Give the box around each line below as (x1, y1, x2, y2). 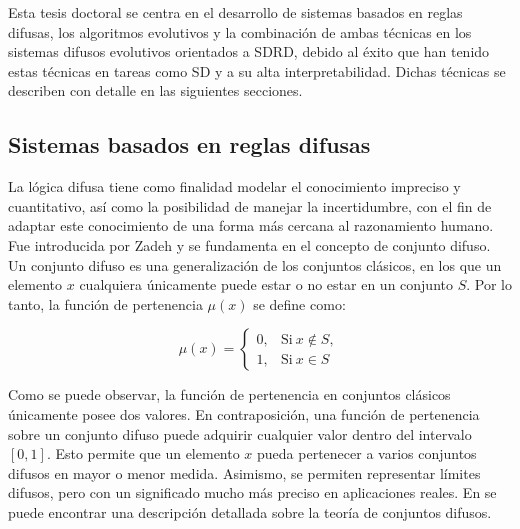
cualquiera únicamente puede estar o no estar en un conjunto (79, 274, 453, 295)
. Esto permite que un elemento (46, 443, 240, 464)
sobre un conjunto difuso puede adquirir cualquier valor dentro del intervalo (8, 423, 472, 444)
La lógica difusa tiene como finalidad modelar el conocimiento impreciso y (8, 176, 461, 197)
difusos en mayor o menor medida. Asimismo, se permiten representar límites (8, 462, 481, 483)
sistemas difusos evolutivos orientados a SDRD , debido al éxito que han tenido (8, 41, 490, 62)
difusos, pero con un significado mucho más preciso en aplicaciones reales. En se (8, 482, 497, 503)
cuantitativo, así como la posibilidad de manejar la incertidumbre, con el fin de (8, 195, 492, 216)
